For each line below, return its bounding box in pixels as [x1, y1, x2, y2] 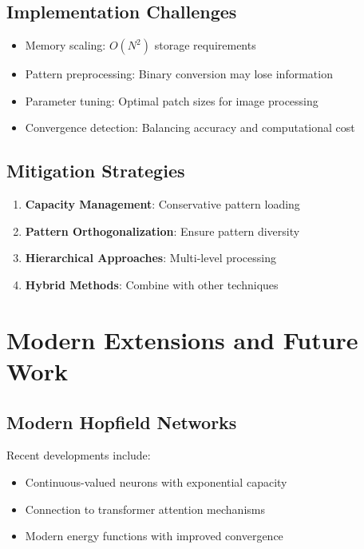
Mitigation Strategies [6, 158, 185, 183]
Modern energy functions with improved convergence [25, 527, 283, 544]
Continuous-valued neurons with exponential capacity [25, 473, 287, 490]
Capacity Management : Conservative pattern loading [25, 196, 300, 213]
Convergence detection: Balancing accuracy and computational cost [25, 119, 355, 136]
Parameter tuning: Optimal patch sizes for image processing [25, 92, 318, 109]
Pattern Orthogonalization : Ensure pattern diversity [25, 222, 300, 239]
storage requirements [154, 37, 256, 54]
